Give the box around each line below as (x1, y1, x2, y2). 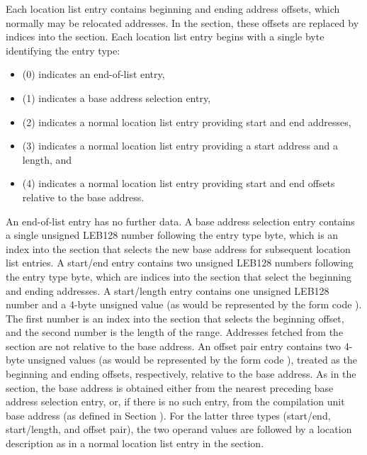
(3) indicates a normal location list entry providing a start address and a (22, 138, 338, 153)
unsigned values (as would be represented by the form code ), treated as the (28, 352, 357, 367)
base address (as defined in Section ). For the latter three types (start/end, (6, 408, 331, 422)
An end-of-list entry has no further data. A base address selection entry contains (6, 213, 355, 228)
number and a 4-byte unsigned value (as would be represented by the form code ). (6, 297, 362, 312)
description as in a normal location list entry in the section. (6, 436, 264, 451)
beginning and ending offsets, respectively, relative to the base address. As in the (6, 366, 356, 381)
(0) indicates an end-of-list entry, (22, 67, 165, 82)
